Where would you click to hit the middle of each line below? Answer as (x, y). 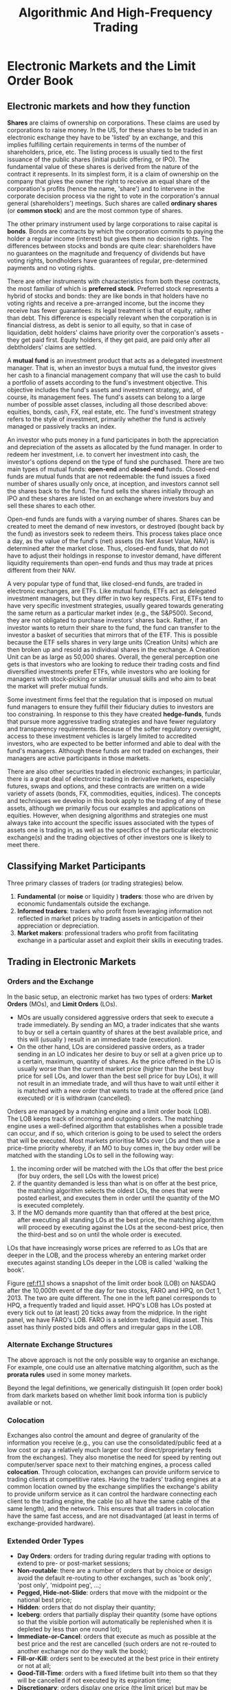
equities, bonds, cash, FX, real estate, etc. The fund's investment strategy (112, 412)
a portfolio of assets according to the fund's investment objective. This (107, 383)
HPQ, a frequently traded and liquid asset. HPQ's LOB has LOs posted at (109, 1305)
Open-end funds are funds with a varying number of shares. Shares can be (113, 519)
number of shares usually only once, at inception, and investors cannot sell (113, 483)
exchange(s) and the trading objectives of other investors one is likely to (109, 837)
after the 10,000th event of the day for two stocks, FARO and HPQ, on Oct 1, (114, 1290)
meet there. (23, 845)
